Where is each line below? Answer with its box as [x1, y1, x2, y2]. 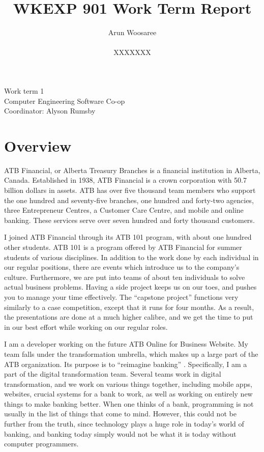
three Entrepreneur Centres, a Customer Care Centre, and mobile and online [4, 205, 244, 215]
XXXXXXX [113, 47, 151, 58]
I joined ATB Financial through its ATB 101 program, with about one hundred [4, 232, 252, 242]
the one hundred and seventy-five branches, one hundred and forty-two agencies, [4, 194, 254, 205]
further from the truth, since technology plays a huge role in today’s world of [4, 418, 244, 429]
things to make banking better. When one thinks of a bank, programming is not [4, 398, 254, 409]
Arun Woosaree [108, 27, 157, 38]
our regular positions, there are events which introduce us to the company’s [4, 262, 240, 272]
